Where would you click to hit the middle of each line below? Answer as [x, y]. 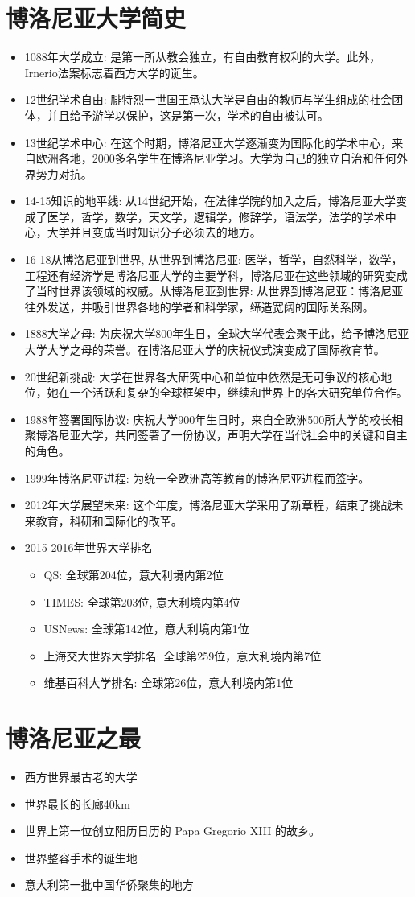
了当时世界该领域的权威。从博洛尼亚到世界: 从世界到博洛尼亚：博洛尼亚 [214, 291]
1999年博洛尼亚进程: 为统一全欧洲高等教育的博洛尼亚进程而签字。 [197, 477]
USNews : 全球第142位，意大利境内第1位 [146, 629]
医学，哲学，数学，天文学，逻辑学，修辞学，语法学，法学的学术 [216, 216]
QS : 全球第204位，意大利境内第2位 [134, 574]
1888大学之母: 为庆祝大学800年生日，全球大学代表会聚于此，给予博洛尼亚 [217, 333]
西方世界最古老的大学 [81, 777]
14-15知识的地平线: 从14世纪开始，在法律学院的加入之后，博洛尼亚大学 [210, 201]
